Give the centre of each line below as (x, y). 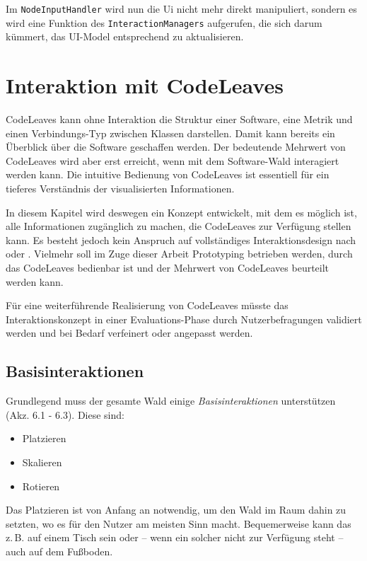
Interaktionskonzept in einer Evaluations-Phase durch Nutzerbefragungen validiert (184, 319)
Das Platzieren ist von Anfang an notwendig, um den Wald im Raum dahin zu (176, 510)
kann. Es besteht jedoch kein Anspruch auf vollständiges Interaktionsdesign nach (181, 239)
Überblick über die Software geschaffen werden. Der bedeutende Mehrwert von (176, 147)
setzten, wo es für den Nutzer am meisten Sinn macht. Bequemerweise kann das (179, 523)
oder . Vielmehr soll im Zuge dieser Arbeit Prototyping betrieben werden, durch (179, 254)
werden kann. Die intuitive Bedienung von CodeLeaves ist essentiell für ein (168, 174)
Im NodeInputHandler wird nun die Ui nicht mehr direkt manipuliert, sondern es (181, 8)
